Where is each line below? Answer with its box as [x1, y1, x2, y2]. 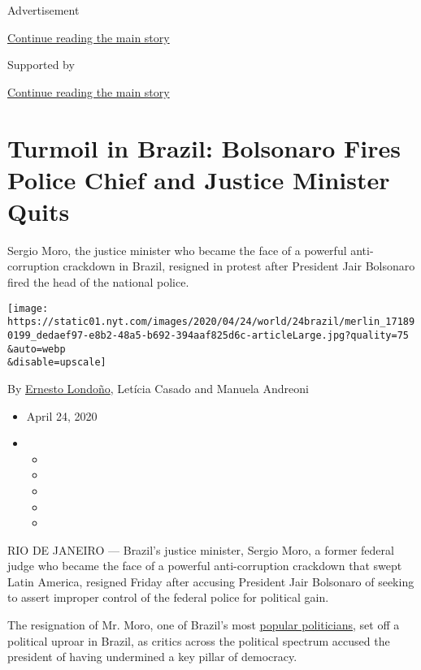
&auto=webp [7, 343, 66, 355]
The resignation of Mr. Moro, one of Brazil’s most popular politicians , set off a [7, 616, 400, 633]
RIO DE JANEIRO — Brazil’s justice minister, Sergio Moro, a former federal [7, 541, 394, 558]
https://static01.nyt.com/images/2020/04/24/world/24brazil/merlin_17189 [7, 316, 415, 328]
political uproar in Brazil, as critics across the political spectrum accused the [7, 632, 390, 649]
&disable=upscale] [7, 357, 106, 369]
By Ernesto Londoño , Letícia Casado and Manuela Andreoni [7, 379, 309, 396]
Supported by [7, 56, 75, 73]
